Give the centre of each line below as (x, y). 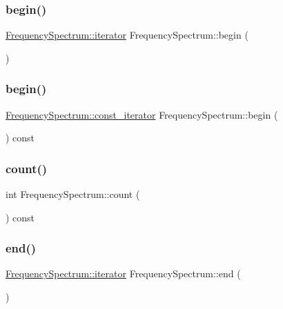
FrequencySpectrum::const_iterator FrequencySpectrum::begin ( (142, 114)
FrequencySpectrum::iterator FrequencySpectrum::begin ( (127, 35)
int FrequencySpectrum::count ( (73, 194)
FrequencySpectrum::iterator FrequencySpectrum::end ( (123, 273)
